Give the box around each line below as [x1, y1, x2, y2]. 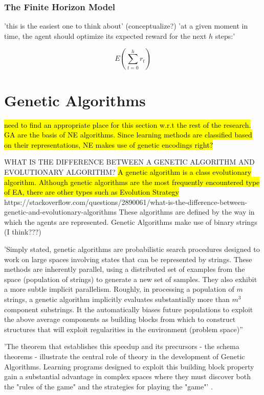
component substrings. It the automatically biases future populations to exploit [4, 304, 253, 314]
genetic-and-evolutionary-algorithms [4, 206, 117, 217]
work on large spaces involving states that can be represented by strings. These [4, 253, 252, 264]
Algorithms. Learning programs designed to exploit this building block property [4, 361, 254, 371]
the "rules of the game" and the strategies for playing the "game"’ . [4, 381, 213, 391]
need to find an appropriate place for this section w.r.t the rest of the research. [4, 119, 251, 130]
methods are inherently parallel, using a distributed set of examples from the [4, 264, 245, 274]
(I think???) [4, 226, 41, 237]
